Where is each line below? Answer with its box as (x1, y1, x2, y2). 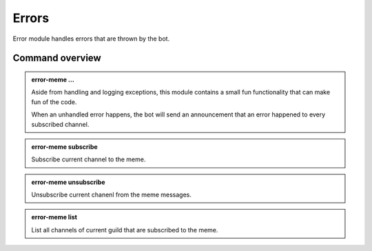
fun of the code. (31, 97, 77, 106)
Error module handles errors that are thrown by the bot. (12, 34, 170, 43)
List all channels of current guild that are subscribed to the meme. (31, 225, 218, 234)
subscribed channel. (31, 120, 90, 128)
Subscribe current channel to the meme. (31, 155, 146, 163)
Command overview (12, 52, 101, 64)
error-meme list (31, 213, 77, 221)
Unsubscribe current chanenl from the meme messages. (31, 190, 192, 199)
